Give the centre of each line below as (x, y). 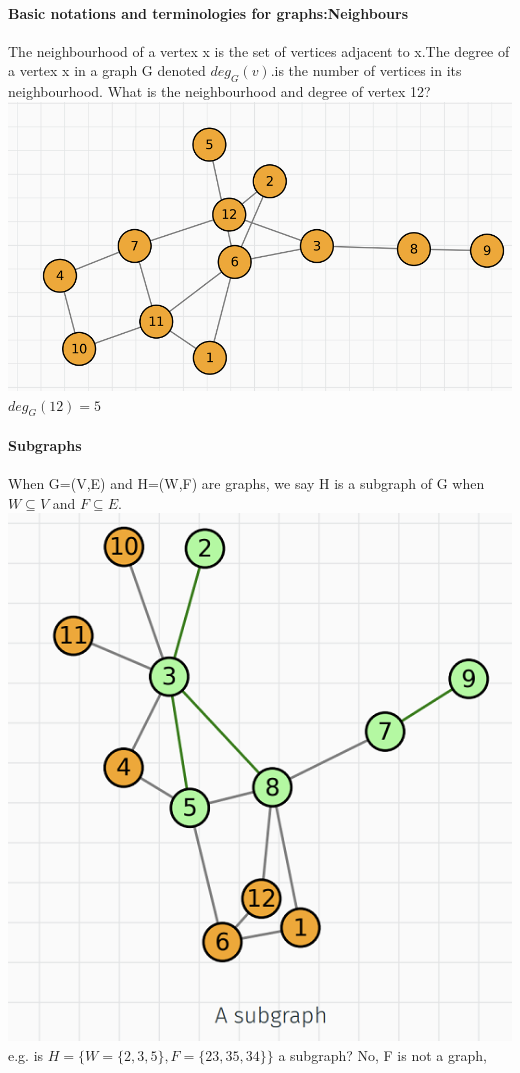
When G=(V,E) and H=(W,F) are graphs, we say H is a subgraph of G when (246, 483)
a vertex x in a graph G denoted (107, 70)
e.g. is (26, 1055)
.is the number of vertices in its (366, 70)
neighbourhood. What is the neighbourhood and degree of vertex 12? (219, 91)
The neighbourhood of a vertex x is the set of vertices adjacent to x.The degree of (259, 50)
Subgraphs (45, 444)
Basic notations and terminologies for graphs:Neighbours (208, 12)
